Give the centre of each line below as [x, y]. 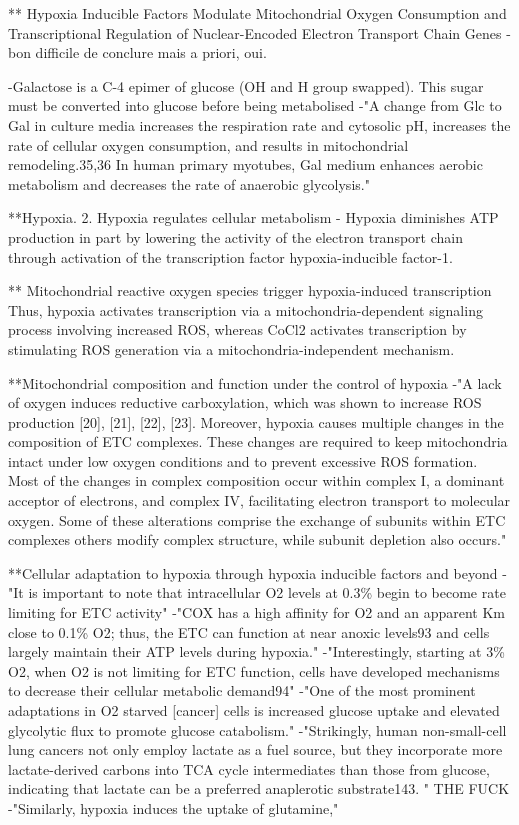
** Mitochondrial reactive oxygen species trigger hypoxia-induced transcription [250, 290]
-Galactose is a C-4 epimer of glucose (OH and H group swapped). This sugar [246, 85]
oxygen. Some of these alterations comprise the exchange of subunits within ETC [257, 519]
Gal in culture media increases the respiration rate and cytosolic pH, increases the [259, 124]
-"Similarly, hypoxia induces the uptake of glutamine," [173, 807]
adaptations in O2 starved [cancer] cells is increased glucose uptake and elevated [254, 710]
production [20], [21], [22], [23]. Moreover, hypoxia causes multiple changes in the [256, 421]
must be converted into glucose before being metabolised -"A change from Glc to [255, 105]
